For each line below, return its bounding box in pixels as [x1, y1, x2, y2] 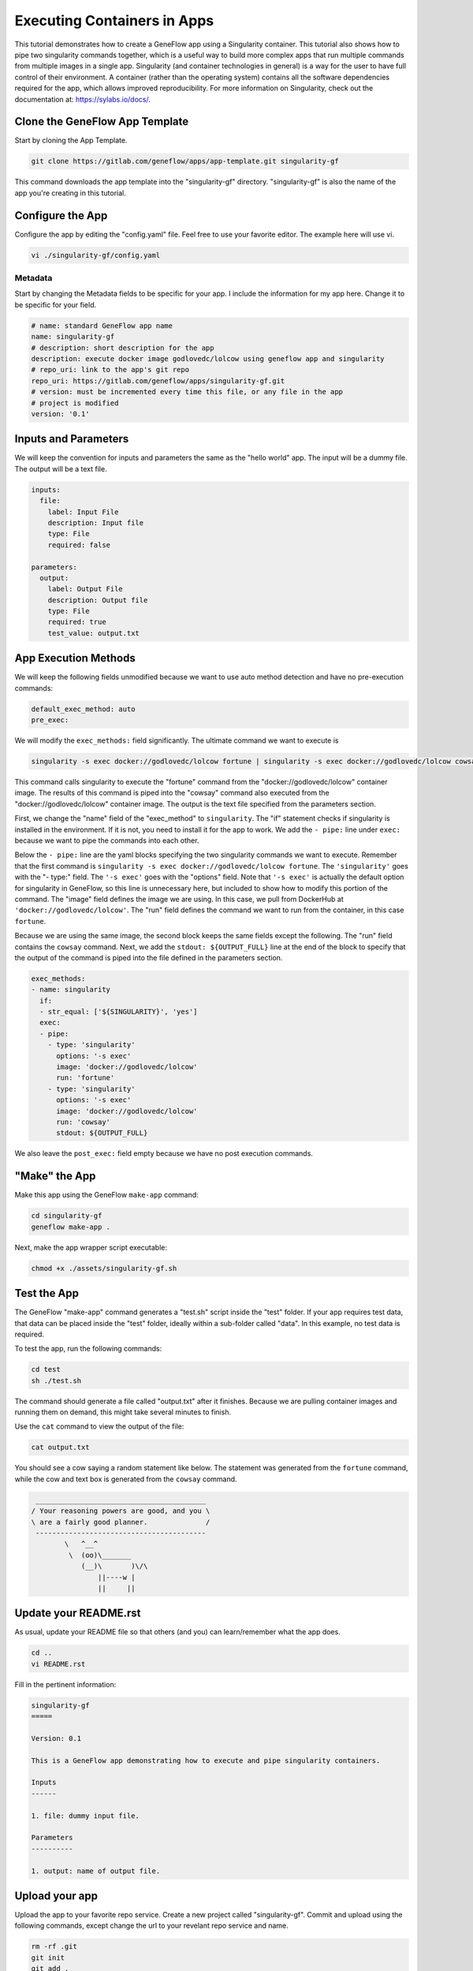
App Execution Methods [14, 651, 136, 665]
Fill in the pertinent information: [14, 1679, 117, 1689]
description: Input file [47, 518, 144, 527]
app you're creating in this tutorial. [14, 188, 126, 197]
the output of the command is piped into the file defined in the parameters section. [14, 952, 283, 962]
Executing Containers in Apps [14, 12, 214, 29]
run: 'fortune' [56, 1073, 115, 1082]
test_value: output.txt [47, 628, 140, 638]
